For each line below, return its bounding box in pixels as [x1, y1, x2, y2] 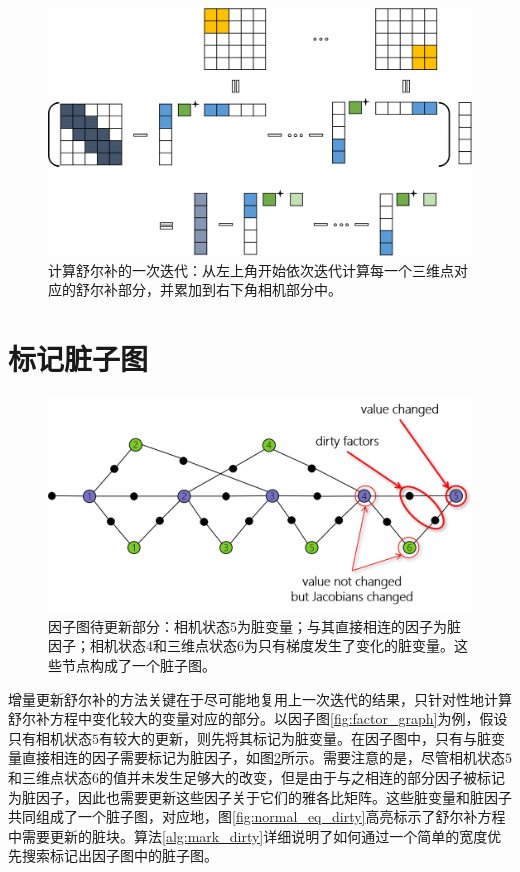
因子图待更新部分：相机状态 [48, 615, 230, 636]
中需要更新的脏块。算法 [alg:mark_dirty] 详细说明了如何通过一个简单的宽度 [8, 825, 488, 846]
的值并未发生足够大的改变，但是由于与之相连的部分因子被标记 [99, 766, 505, 787]
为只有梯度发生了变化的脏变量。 [244, 635, 454, 656]
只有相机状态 [8, 727, 92, 748]
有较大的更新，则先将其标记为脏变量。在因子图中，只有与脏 [99, 727, 491, 748]
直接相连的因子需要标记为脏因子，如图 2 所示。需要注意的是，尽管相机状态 [21, 747, 505, 768]
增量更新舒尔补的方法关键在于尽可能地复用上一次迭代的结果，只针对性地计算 [8, 688, 512, 709]
